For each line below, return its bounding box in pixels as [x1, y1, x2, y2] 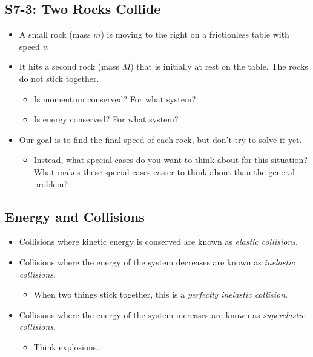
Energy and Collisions [5, 207, 145, 225]
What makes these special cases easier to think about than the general [33, 165, 295, 178]
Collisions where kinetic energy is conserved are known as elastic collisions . [19, 235, 298, 248]
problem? [33, 177, 68, 190]
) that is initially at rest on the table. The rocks [130, 60, 308, 73]
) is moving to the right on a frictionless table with [100, 28, 289, 41]
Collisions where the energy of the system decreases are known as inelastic [19, 255, 295, 268]
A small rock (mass [19, 28, 91, 41]
